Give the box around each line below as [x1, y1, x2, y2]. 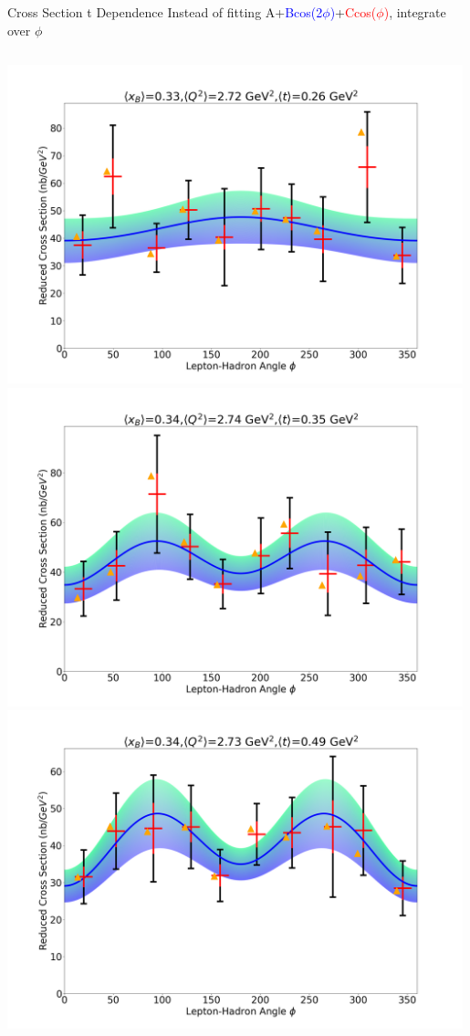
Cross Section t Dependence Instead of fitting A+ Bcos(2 [7, 3, 323, 21]
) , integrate [383, 3, 446, 21]
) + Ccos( [329, 3, 377, 21]
